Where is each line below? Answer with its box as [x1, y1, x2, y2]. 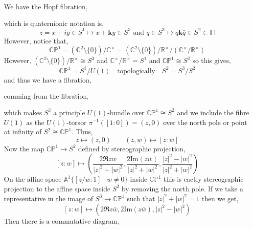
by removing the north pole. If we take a [121, 183, 243, 193]
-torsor [67, 117, 87, 127]
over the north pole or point [163, 117, 247, 127]
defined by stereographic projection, [78, 143, 185, 153]
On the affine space [4, 174, 62, 184]
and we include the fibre [177, 107, 249, 117]
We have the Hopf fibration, [4, 1, 88, 11]
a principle [53, 107, 85, 117]
